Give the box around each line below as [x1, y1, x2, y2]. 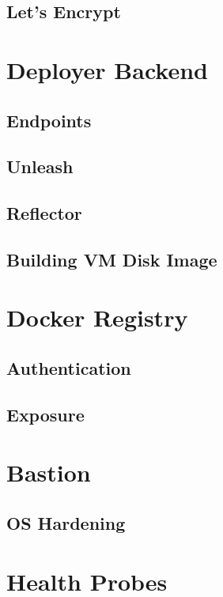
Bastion [6, 456, 91, 489]
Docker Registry [6, 301, 188, 334]
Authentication [6, 356, 131, 380]
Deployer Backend [6, 53, 208, 85]
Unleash [6, 154, 74, 179]
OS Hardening [6, 510, 126, 535]
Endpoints [6, 108, 92, 132]
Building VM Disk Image [6, 247, 217, 271]
